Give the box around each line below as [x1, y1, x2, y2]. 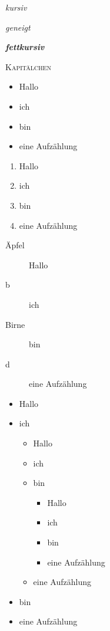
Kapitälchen [5, 60, 51, 73]
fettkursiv [5, 41, 45, 53]
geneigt [5, 21, 31, 33]
